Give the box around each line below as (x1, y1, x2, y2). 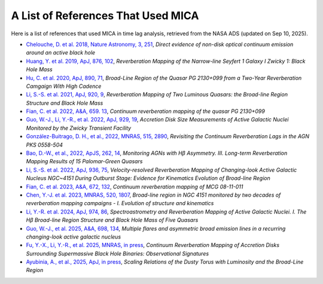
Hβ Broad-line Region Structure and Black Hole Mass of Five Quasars (26, 216, 199, 224)
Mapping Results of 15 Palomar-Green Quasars (26, 158, 143, 165)
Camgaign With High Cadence (26, 83, 102, 90)
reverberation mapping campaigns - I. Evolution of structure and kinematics (26, 200, 214, 207)
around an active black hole (26, 49, 96, 56)
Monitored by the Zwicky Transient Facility (26, 124, 132, 132)
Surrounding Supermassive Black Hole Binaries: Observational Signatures (26, 250, 209, 257)
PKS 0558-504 (26, 141, 63, 148)
